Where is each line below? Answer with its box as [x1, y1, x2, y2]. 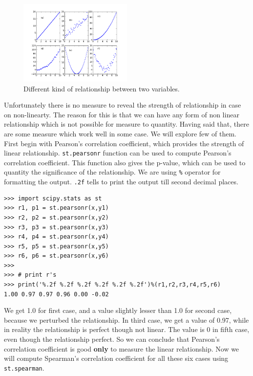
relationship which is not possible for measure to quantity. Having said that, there [4, 119, 249, 129]
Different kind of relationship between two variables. [23, 83, 180, 93]
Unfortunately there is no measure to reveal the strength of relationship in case [4, 100, 241, 110]
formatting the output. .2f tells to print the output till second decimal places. [4, 177, 238, 187]
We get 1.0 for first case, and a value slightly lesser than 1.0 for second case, [4, 305, 232, 315]
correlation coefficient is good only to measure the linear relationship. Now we [4, 343, 239, 354]
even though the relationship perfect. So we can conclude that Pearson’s [4, 334, 220, 344]
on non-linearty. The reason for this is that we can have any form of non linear [4, 109, 239, 119]
